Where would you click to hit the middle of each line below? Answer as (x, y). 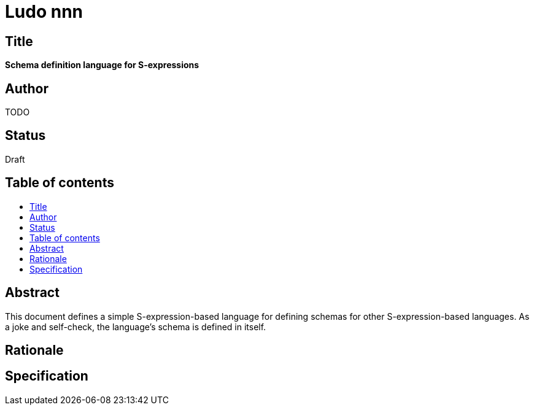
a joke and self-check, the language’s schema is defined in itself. (136, 327)
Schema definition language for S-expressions (102, 65)
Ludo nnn (44, 12)
